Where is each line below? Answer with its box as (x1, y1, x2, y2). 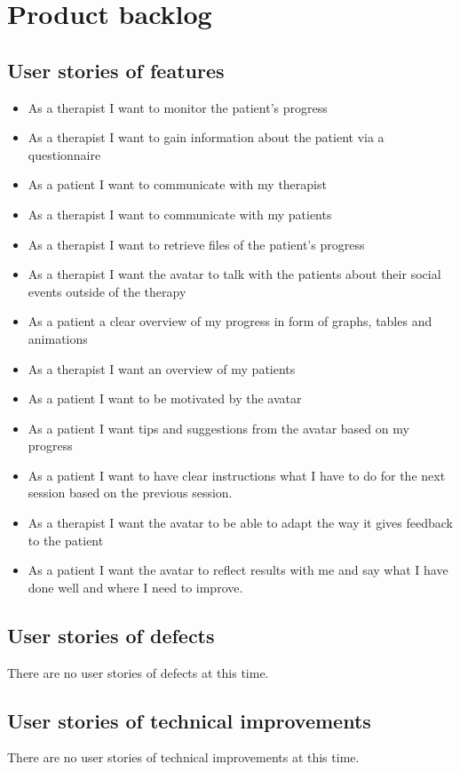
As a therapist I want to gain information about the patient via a (28, 128, 385, 147)
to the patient (28, 530, 104, 549)
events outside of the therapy (28, 282, 186, 300)
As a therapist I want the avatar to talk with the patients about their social (28, 265, 441, 283)
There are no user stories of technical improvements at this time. (7, 748, 360, 767)
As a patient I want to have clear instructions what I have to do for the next (28, 466, 446, 484)
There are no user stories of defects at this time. (7, 663, 269, 681)
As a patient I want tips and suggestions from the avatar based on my (28, 418, 409, 437)
